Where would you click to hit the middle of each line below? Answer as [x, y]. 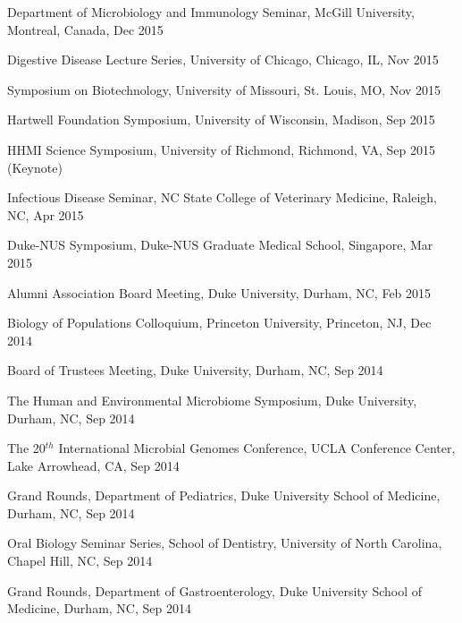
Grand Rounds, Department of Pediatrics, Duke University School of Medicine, [224, 495]
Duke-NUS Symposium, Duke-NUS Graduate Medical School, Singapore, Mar [220, 245]
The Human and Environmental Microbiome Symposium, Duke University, [212, 400]
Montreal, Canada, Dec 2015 [85, 29]
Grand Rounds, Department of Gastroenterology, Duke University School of [215, 590]
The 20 [26, 448]
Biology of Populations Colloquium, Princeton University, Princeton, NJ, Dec [219, 323]
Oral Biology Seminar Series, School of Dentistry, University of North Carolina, [225, 543]
